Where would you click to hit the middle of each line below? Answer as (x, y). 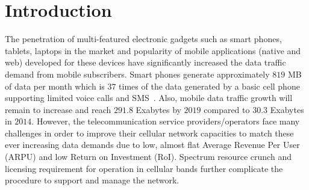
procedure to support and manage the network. (92, 180)
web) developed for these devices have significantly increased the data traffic (145, 62)
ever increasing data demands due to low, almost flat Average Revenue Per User (152, 145)
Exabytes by (158, 109)
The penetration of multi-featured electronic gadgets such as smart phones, (143, 39)
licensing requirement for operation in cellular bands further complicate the (144, 168)
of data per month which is (55, 86)
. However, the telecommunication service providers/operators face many (166, 121)
